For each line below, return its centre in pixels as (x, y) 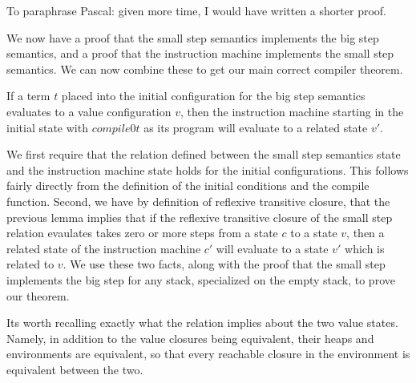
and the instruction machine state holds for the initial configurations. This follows (208, 169)
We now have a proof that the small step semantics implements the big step (193, 37)
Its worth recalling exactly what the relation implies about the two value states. (202, 323)
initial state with (47, 127)
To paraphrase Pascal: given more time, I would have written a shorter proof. (196, 10)
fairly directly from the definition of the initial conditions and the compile (188, 185)
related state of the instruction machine (104, 248)
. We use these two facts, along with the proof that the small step (224, 264)
